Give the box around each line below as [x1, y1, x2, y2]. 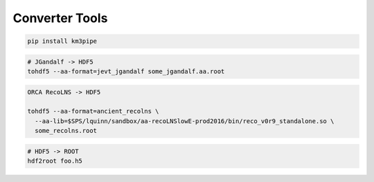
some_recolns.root [35, 127, 97, 135]
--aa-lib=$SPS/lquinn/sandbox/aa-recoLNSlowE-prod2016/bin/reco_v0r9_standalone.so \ [35, 117, 335, 125]
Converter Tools [12, 10, 108, 26]
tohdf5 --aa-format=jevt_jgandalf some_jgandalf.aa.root [27, 68, 225, 75]
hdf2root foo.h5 [27, 157, 83, 165]
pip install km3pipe [27, 37, 97, 45]
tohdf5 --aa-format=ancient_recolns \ [27, 107, 159, 116]
